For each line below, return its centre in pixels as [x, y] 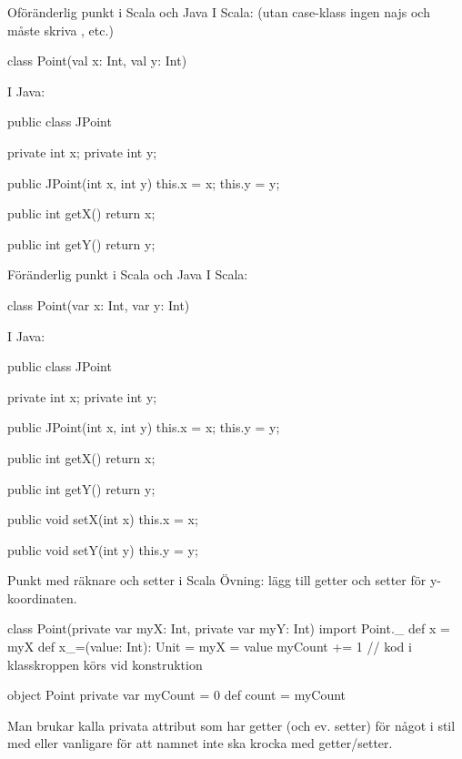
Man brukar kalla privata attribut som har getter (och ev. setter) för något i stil [231, 725]
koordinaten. [42, 597]
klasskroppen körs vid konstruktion [105, 664]
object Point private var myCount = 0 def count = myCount [177, 695]
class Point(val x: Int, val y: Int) [97, 61]
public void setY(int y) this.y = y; [103, 549]
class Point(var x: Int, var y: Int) [99, 304]
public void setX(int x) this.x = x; [103, 519]
